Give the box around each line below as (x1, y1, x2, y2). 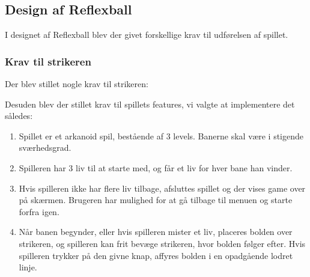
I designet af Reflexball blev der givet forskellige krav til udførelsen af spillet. (5, 28, 288, 41)
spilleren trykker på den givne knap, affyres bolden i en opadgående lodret (19, 249, 293, 261)
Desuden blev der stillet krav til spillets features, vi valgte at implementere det (5, 97, 295, 110)
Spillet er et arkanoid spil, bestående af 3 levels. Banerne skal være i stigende (19, 129, 304, 142)
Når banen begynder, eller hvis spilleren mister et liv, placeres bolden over (19, 225, 293, 238)
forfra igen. (19, 205, 59, 218)
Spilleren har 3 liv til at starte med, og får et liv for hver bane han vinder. (19, 161, 293, 174)
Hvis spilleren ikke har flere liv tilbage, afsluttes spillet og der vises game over (19, 181, 306, 194)
